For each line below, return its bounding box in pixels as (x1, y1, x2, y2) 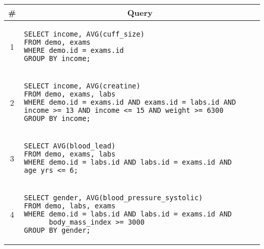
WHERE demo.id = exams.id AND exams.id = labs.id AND (24, 98, 236, 106)
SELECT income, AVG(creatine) (24, 82, 141, 90)
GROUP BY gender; (24, 226, 91, 234)
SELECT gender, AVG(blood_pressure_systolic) (24, 194, 203, 202)
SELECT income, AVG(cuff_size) (24, 30, 145, 38)
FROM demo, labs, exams (24, 202, 116, 210)
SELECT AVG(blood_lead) (24, 142, 116, 150)
